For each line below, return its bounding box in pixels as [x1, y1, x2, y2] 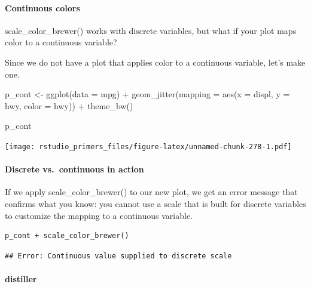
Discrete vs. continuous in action [5, 163, 144, 175]
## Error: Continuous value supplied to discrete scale [5, 251, 232, 260]
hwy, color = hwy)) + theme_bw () [5, 99, 133, 112]
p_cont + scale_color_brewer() [5, 232, 129, 240]
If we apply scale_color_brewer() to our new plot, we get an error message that [5, 186, 298, 198]
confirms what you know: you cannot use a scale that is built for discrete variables [5, 197, 306, 209]
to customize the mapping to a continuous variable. [5, 209, 193, 221]
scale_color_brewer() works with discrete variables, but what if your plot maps [5, 24, 297, 36]
